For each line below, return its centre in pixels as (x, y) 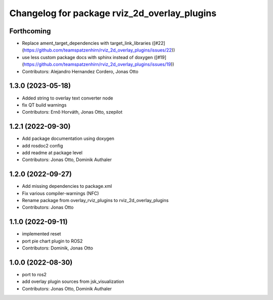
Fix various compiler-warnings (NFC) (60, 193)
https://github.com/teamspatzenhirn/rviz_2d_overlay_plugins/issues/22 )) (99, 50)
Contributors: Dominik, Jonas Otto (58, 248)
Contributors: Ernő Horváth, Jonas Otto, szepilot (72, 112)
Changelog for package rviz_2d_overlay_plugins (113, 13)
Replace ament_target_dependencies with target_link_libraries (86, 43)
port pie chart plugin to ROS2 (52, 241)
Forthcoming (30, 31)
